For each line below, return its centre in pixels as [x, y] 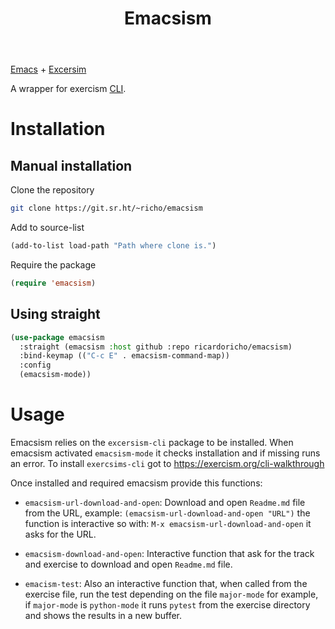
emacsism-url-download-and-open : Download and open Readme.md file [165, 502]
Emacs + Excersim [48, 69]
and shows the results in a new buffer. [103, 615]
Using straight [55, 314]
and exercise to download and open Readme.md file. [128, 564]
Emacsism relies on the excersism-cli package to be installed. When [152, 442]
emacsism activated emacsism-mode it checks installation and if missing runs [165, 453]
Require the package [53, 264]
